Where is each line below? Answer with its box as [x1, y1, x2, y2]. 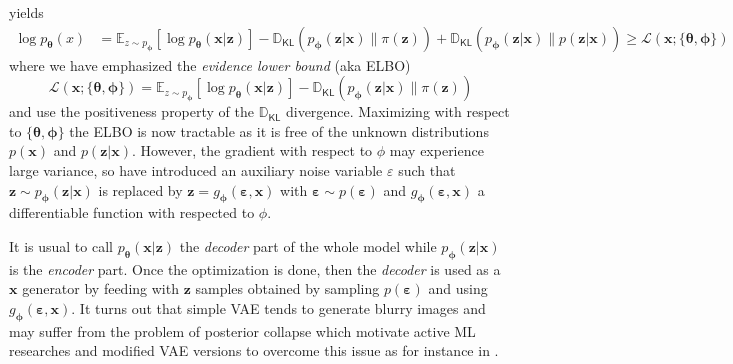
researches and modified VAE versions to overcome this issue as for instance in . [9, 340, 499, 361]
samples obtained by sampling [195, 278, 380, 299]
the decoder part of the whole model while [179, 235, 437, 256]
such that [398, 160, 456, 180]
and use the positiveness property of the [9, 101, 254, 122]
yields [9, 2, 44, 22]
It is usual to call [9, 235, 113, 256]
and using [428, 278, 488, 299]
